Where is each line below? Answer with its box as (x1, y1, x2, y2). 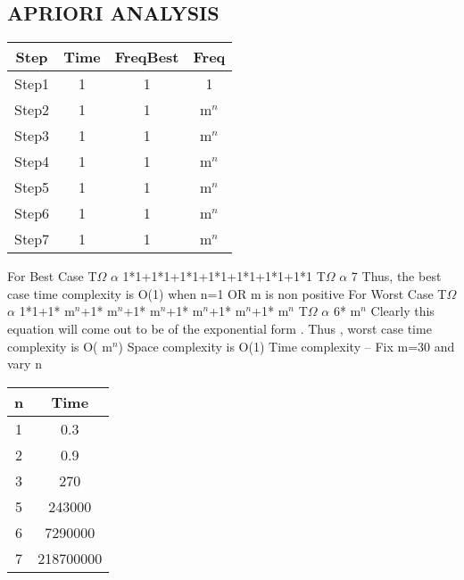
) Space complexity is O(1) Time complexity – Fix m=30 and (118, 336, 455, 355)
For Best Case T (7, 267, 97, 286)
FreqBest (114, 46, 179, 68)
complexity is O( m (7, 336, 112, 355)
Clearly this (370, 302, 435, 320)
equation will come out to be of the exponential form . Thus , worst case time (7, 319, 432, 337)
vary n (7, 354, 42, 373)
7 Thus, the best (351, 267, 442, 286)
